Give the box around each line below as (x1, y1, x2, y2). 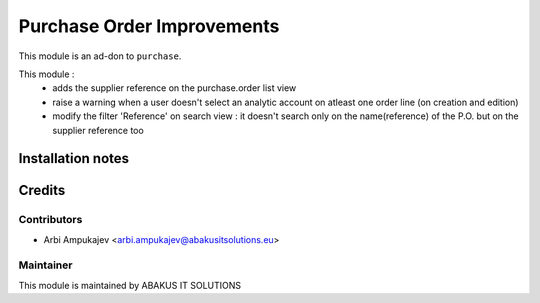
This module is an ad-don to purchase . (18, 50, 182, 62)
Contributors (18, 213, 83, 227)
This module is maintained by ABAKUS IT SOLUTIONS (18, 279, 242, 291)
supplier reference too (52, 124, 144, 136)
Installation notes (18, 150, 130, 167)
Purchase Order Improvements (18, 15, 280, 37)
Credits (18, 182, 66, 199)
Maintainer (18, 258, 73, 272)
